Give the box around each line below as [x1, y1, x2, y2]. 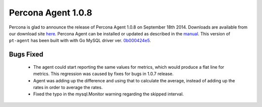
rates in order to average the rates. [33, 84, 103, 90]
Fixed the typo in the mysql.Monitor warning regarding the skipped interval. [33, 91, 184, 97]
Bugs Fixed [9, 50, 44, 59]
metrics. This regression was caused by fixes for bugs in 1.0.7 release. [33, 71, 174, 77]
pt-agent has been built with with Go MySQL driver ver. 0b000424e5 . [9, 38, 151, 44]
